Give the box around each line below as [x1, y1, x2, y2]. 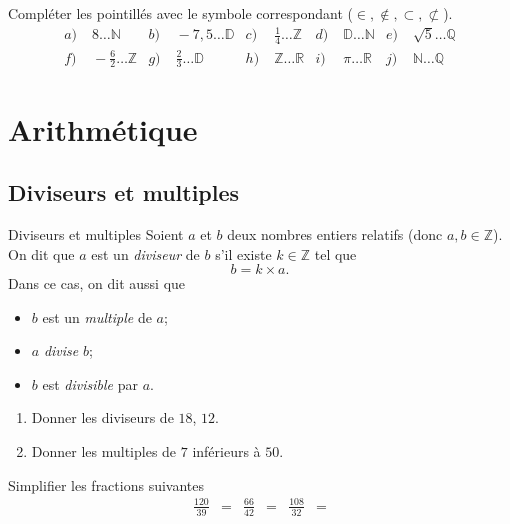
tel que [314, 243, 357, 264]
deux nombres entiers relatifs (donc [227, 223, 443, 244]
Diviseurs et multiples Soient [8, 223, 184, 244]
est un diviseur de [91, 243, 200, 264]
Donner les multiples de [31, 441, 177, 462]
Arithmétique [8, 108, 198, 149]
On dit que [8, 243, 75, 264]
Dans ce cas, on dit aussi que [8, 273, 186, 294]
